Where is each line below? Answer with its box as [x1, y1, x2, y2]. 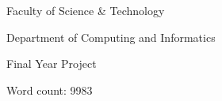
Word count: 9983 [6, 81, 93, 98]
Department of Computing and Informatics [6, 28, 216, 45]
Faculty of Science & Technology [6, 2, 165, 18]
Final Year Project [6, 55, 97, 72]
